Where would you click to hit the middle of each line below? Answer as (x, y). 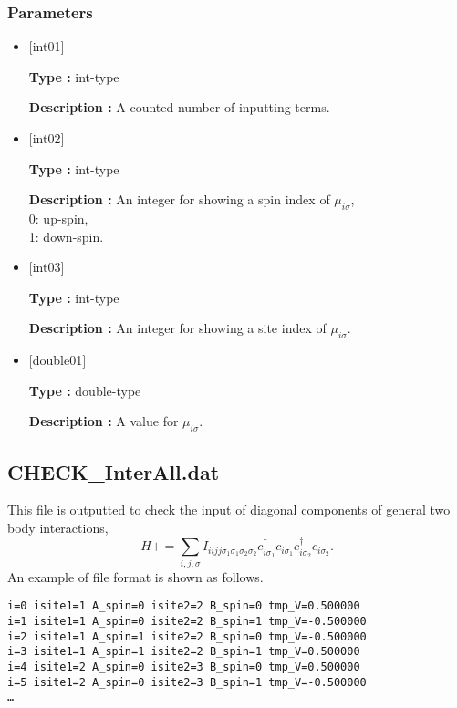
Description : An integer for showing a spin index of (179, 199)
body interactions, (58, 527)
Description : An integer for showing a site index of (177, 328)
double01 (57, 360)
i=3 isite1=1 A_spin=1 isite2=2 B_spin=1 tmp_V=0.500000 (184, 652)
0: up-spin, (58, 218)
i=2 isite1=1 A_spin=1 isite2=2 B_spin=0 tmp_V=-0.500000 (187, 636)
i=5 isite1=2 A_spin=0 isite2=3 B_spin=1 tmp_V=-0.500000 (187, 682)
